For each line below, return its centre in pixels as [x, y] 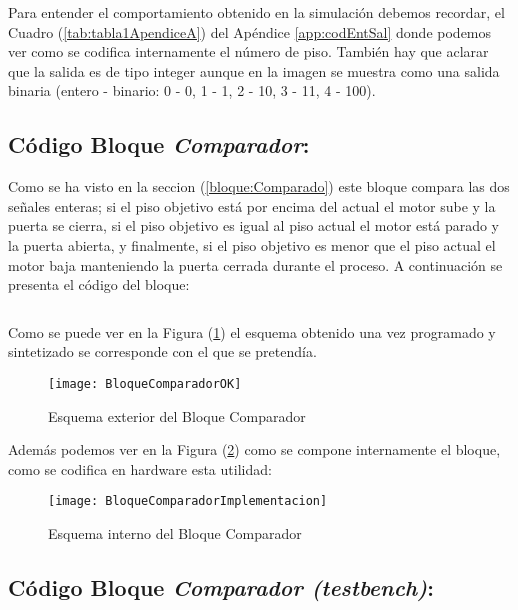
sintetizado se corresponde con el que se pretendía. [162, 351]
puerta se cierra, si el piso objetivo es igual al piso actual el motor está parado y [254, 225]
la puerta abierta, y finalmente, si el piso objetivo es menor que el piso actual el [252, 244]
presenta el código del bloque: [99, 284]
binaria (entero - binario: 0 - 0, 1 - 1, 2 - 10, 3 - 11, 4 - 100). [192, 90]
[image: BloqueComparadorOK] [145, 383]
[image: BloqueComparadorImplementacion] [188, 501]
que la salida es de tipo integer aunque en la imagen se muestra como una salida [254, 70]
